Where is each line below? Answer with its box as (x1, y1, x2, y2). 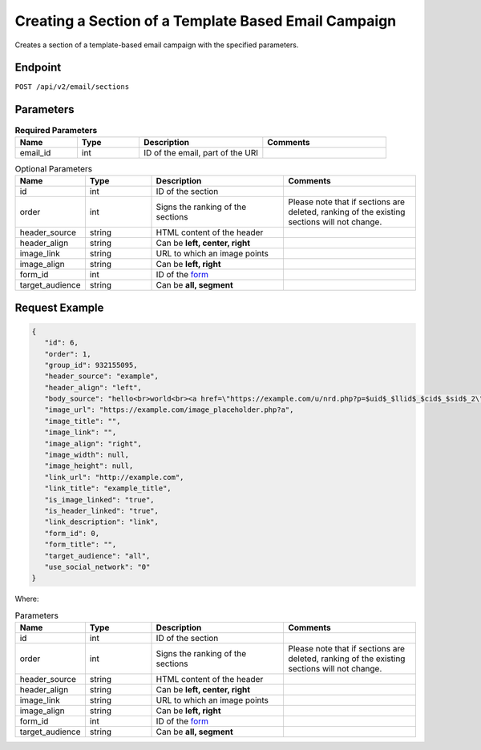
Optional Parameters (14, 163, 92, 174)
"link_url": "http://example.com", (44, 473, 184, 482)
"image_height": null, (44, 462, 134, 470)
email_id (19, 147, 51, 158)
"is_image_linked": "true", (44, 495, 156, 504)
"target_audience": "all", (44, 551, 151, 560)
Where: (14, 594, 39, 604)
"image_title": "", (44, 417, 121, 425)
